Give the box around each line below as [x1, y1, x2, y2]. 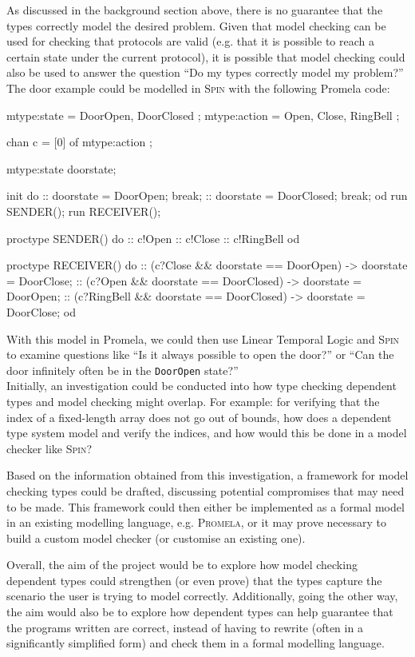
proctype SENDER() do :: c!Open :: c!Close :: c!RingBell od [6, 229, 300, 246]
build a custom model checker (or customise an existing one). [6, 529, 306, 546]
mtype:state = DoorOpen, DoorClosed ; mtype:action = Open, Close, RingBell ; [6, 106, 400, 123]
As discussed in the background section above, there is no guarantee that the [6, 2, 383, 18]
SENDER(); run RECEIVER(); [6, 202, 161, 219]
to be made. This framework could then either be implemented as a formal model [6, 498, 405, 515]
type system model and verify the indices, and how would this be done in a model [6, 424, 407, 441]
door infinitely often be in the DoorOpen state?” [6, 361, 239, 378]
